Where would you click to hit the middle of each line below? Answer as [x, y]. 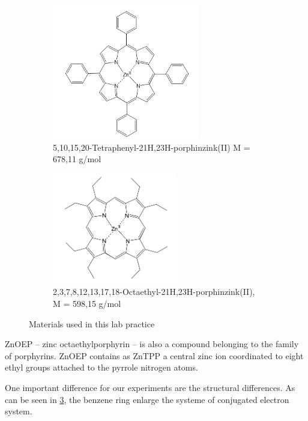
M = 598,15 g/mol [87, 304]
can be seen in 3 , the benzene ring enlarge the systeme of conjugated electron [147, 399]
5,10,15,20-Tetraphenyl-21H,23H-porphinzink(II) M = [152, 147]
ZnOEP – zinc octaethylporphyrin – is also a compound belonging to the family [152, 344]
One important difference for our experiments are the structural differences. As [150, 387]
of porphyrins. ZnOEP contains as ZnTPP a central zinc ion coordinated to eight [154, 355]
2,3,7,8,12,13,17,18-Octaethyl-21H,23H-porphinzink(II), [154, 292]
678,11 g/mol [77, 159]
